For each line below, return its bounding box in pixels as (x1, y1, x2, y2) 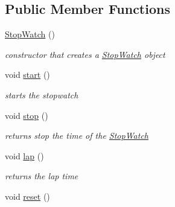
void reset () (5, 189, 50, 202)
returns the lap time (5, 170, 78, 182)
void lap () (5, 149, 44, 162)
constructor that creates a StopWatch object (5, 48, 165, 60)
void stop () (5, 109, 48, 121)
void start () (5, 68, 50, 81)
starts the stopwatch (5, 88, 78, 101)
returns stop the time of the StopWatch (5, 129, 148, 142)
